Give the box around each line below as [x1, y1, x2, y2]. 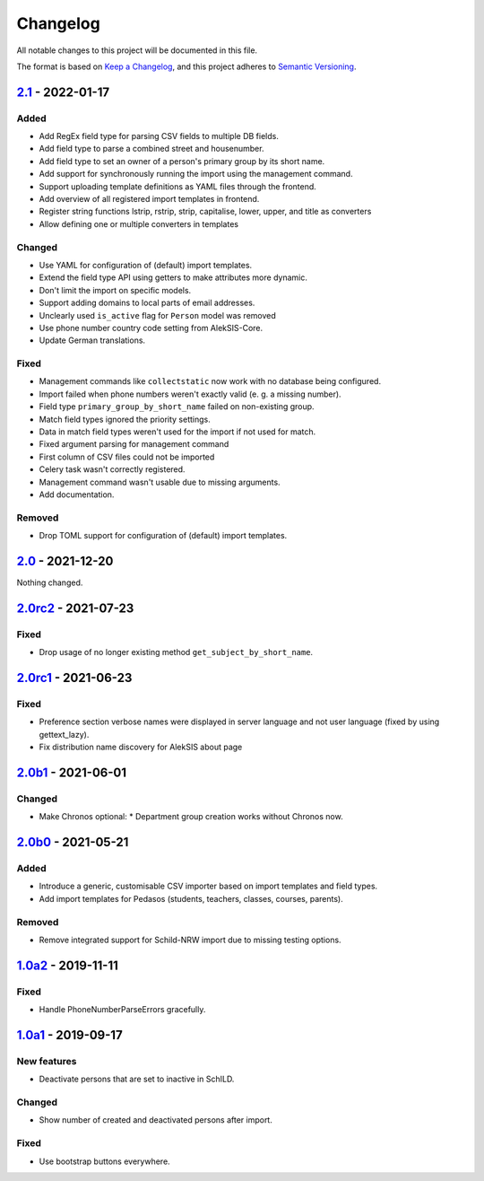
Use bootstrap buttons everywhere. [39, 1156, 170, 1167]
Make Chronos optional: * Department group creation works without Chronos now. [39, 811, 344, 822]
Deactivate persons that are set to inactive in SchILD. [39, 1073, 235, 1085]
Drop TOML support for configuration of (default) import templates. [39, 530, 288, 541]
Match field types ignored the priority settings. [39, 414, 211, 424]
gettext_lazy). [39, 729, 90, 739]
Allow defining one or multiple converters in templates [39, 218, 239, 229]
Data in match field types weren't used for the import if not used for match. [39, 426, 316, 437]
